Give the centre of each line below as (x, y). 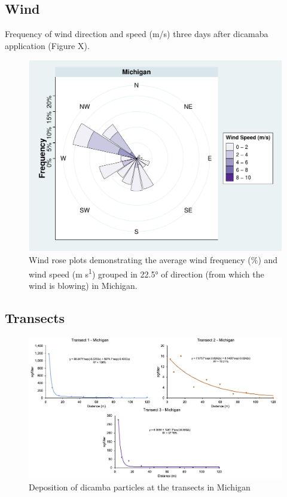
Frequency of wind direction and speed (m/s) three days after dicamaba (137, 34)
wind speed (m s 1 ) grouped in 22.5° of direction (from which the (146, 273)
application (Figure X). (47, 45)
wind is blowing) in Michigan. (83, 285)
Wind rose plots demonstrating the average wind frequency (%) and (153, 260)
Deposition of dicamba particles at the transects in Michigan (140, 487)
